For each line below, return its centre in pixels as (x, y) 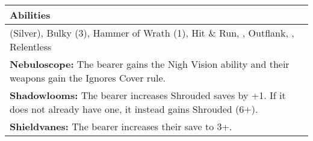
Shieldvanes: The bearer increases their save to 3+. (121, 126)
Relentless (31, 46)
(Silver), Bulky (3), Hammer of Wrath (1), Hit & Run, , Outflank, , (152, 33)
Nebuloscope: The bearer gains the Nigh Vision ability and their (150, 64)
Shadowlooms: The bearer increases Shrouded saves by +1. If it (148, 95)
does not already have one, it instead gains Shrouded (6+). (134, 109)
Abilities (30, 15)
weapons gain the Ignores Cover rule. (88, 78)
